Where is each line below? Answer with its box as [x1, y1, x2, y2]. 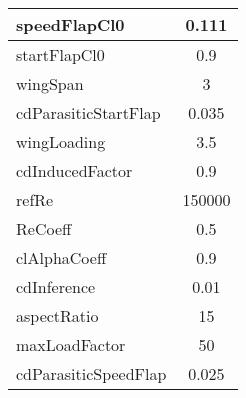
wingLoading [16, 130, 106, 153]
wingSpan [16, 72, 84, 95]
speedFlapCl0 [16, 13, 125, 36]
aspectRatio [16, 304, 99, 327]
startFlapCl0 [16, 43, 105, 66]
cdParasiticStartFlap [16, 101, 161, 124]
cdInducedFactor [16, 159, 133, 182]
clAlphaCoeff [16, 246, 107, 269]
